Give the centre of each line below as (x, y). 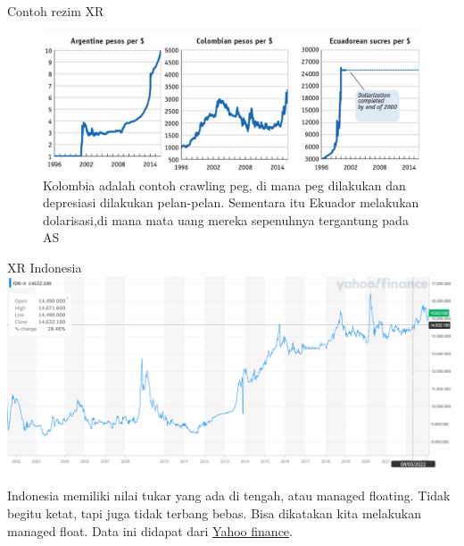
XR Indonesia (45, 268)
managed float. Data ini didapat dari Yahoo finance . (150, 530)
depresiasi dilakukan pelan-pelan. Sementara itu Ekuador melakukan (231, 202)
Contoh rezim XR (56, 11)
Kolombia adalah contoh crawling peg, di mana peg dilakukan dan (224, 185)
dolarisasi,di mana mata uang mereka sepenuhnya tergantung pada (226, 219)
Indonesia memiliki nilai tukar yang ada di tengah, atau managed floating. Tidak (229, 496)
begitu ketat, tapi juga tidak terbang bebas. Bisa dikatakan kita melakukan (215, 512)
